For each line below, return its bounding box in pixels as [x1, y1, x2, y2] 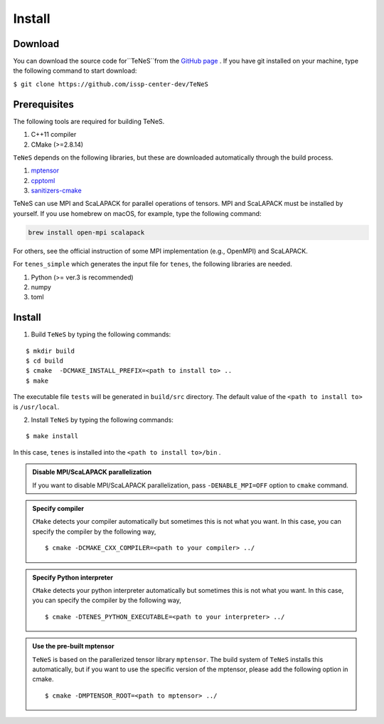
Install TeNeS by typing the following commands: [31, 415, 174, 424]
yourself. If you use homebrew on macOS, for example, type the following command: [13, 209, 262, 217]
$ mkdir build [26, 346, 75, 355]
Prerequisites [13, 98, 74, 110]
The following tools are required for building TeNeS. [13, 117, 165, 125]
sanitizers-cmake [31, 186, 82, 195]
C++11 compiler [31, 130, 77, 139]
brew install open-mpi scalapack [28, 228, 145, 237]
